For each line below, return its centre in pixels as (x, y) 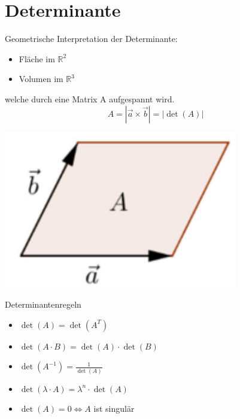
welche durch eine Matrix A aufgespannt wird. (90, 98)
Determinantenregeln (43, 304)
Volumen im (41, 79)
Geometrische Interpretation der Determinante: (91, 39)
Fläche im (37, 58)
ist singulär (114, 409)
